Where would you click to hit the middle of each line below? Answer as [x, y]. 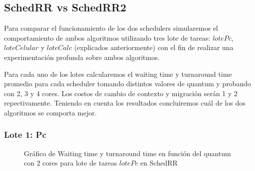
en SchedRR [159, 163]
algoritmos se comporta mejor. [51, 112]
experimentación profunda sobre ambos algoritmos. [82, 57]
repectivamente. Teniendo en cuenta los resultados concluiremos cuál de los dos [125, 103]
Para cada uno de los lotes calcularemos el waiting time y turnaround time [118, 74]
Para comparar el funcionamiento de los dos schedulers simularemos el [111, 28]
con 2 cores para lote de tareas [70, 163]
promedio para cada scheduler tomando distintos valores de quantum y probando [127, 84]
